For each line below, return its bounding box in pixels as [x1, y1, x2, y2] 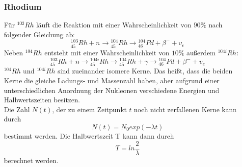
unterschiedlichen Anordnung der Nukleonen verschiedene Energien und [4, 85, 219, 95]
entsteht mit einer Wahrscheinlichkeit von [44, 47, 169, 57]
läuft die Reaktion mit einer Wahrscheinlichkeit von [36, 20, 191, 30]
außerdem [186, 47, 216, 57]
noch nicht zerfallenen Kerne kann [134, 104, 237, 114]
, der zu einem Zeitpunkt [52, 104, 127, 114]
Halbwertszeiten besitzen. [4, 95, 80, 105]
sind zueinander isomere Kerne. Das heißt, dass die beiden [57, 66, 233, 76]
